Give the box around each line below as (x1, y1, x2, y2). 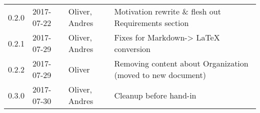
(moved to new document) (114, 69, 206, 80)
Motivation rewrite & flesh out (114, 5, 221, 17)
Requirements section (114, 17, 189, 28)
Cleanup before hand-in (114, 89, 196, 101)
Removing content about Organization (114, 57, 248, 69)
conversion (114, 43, 150, 54)
